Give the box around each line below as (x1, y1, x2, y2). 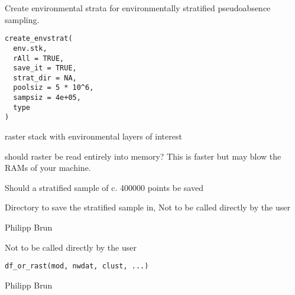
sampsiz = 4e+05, (13, 93, 81, 102)
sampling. (5, 13, 40, 25)
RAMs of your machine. (5, 161, 91, 174)
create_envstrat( (5, 34, 73, 43)
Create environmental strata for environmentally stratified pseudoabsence (5, 2, 271, 14)
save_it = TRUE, (13, 64, 77, 73)
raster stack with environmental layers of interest (5, 130, 182, 142)
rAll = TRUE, (13, 54, 64, 63)
